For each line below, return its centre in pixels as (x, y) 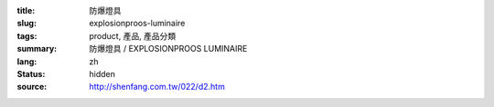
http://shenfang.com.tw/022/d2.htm (157, 87)
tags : (27, 35)
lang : (27, 61)
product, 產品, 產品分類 (133, 35)
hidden (102, 73)
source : (32, 87)
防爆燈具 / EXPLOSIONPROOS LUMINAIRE (168, 49)
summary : (37, 49)
